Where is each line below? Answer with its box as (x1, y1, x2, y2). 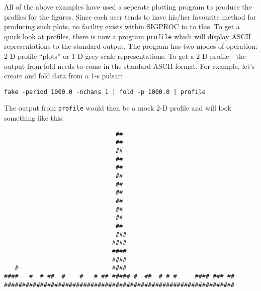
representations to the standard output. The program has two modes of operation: (4, 41, 257, 51)
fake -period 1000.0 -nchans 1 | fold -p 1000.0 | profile (4, 88, 206, 95)
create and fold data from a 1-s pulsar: (4, 70, 123, 81)
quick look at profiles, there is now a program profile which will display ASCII (4, 31, 251, 41)
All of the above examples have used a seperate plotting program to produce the (4, 2, 252, 12)
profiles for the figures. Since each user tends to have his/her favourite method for (4, 11, 256, 22)
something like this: (4, 113, 64, 123)
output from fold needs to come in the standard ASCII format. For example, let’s (4, 60, 255, 71)
